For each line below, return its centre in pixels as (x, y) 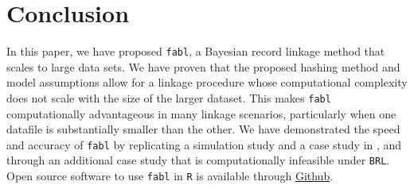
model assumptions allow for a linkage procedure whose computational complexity (207, 82)
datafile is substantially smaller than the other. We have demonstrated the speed (203, 129)
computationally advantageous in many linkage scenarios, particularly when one (201, 113)
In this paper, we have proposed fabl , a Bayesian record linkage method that (196, 51)
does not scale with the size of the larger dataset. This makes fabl (169, 97)
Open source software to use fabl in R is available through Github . (170, 176)
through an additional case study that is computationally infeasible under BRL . (198, 160)
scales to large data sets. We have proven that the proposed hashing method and (203, 66)
